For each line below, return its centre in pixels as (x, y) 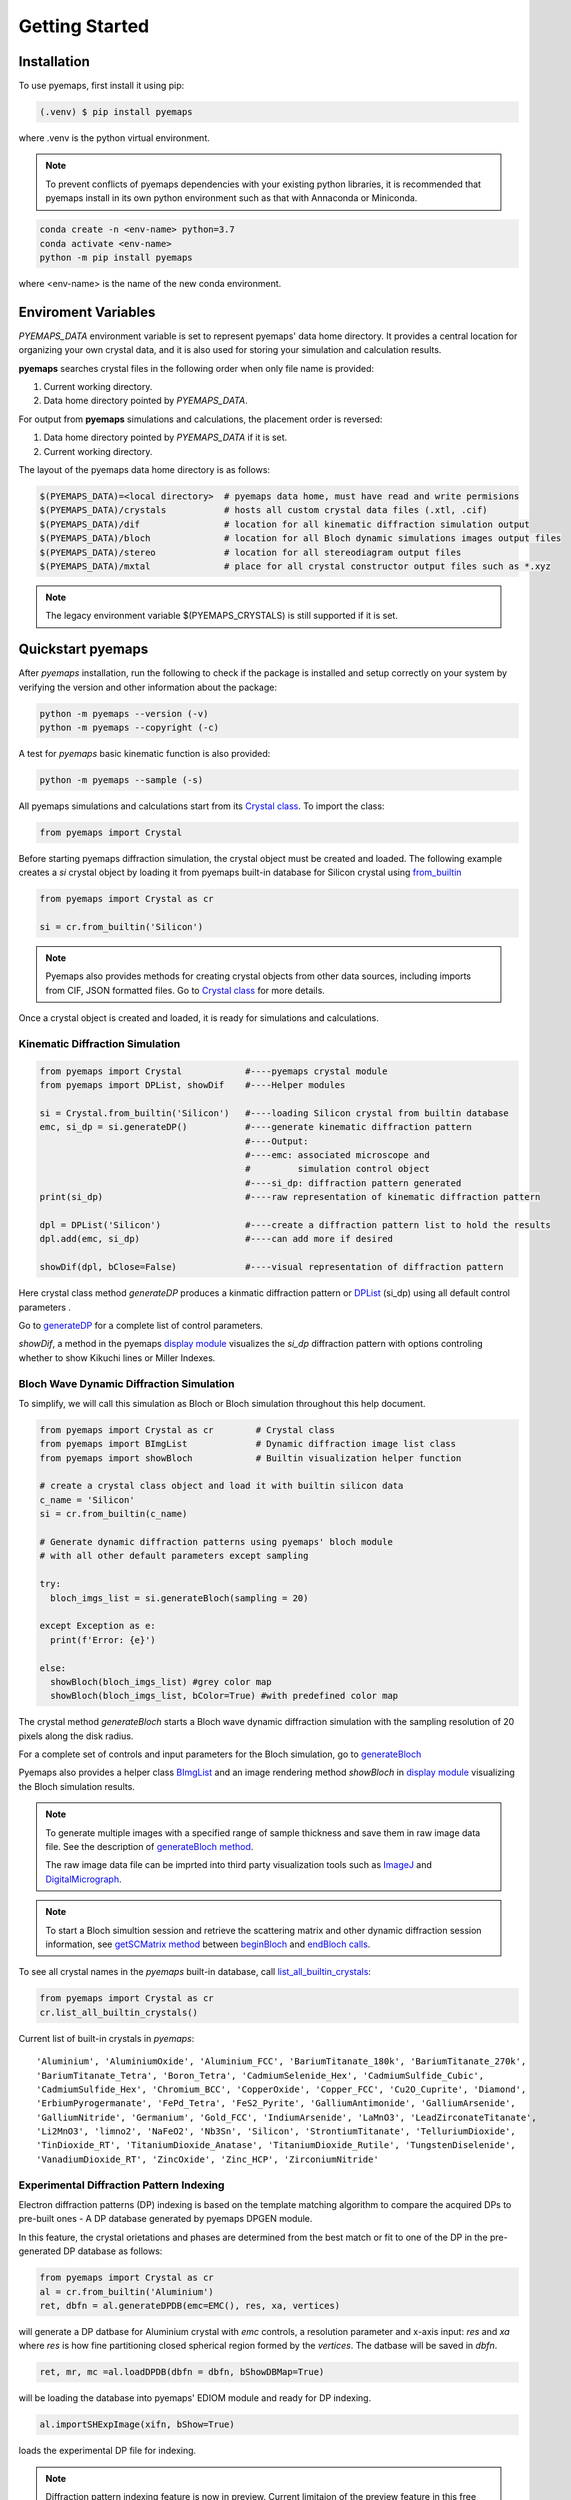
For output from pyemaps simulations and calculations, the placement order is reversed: (200, 419)
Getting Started (84, 26)
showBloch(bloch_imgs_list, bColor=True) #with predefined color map (224, 1696)
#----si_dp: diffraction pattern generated (353, 1183)
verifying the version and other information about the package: (147, 687)
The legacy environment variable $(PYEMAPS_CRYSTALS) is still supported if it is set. (222, 616)
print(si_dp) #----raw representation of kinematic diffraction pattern (290, 1197)
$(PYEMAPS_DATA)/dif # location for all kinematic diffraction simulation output (284, 524)
